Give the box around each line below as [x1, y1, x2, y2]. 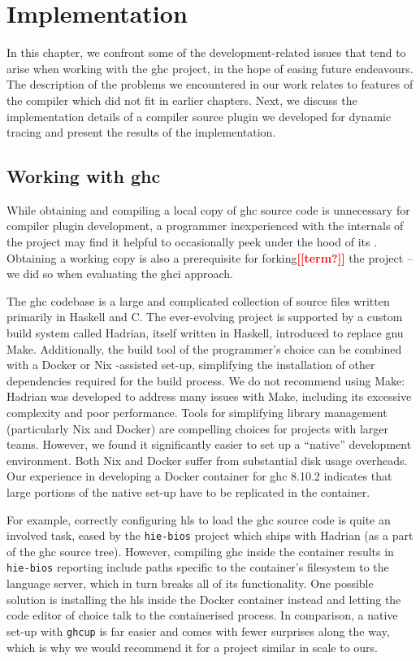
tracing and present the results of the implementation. [6, 124, 276, 141]
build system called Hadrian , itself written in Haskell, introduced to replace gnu [6, 324, 404, 341]
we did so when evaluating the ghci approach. [6, 265, 233, 282]
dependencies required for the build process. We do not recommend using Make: [6, 372, 405, 389]
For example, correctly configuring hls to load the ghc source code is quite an [6, 511, 391, 528]
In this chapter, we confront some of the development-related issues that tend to [6, 44, 406, 61]
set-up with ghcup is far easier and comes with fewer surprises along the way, [6, 622, 390, 639]
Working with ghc [6, 163, 161, 189]
